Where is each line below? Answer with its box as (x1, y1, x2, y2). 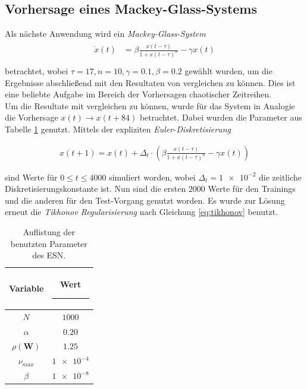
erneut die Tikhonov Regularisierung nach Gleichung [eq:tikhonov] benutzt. (5, 205, 278, 218)
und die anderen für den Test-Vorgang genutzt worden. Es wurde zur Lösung (5, 194, 285, 206)
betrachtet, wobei (5, 65, 68, 77)
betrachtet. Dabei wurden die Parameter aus (139, 111, 302, 124)
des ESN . (32, 249, 66, 261)
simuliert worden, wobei (109, 170, 196, 183)
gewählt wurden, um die (184, 65, 272, 77)
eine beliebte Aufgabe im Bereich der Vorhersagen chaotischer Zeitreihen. (5, 88, 272, 100)
